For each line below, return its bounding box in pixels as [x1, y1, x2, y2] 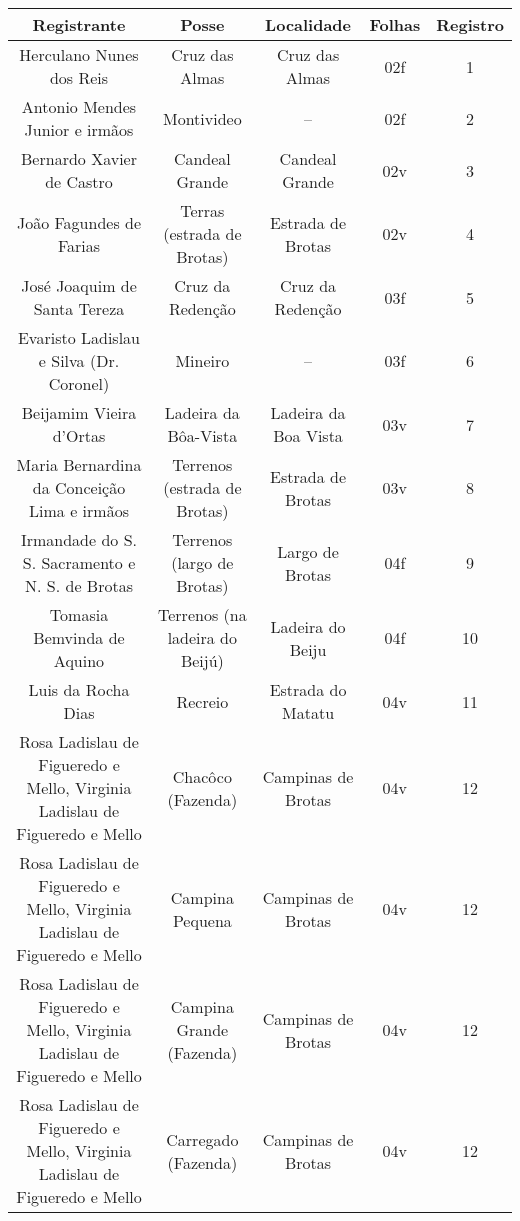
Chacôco [172, 764, 232, 788]
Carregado [166, 1127, 239, 1151]
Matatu [282, 701, 335, 724]
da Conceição [32, 476, 126, 499]
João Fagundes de [16, 210, 142, 234]
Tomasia [49, 603, 109, 626]
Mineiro [175, 349, 230, 372]
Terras [180, 199, 225, 222]
